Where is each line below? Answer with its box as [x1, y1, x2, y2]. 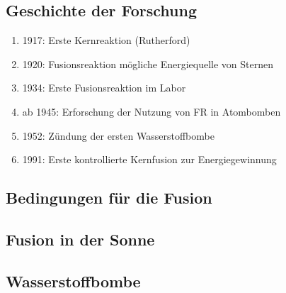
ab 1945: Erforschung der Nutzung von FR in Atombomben [22, 104, 281, 118]
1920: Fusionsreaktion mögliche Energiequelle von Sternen [22, 56, 273, 71]
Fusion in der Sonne [6, 228, 155, 250]
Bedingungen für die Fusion [6, 187, 212, 209]
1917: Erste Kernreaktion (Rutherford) [22, 33, 190, 48]
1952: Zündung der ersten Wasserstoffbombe [22, 128, 214, 143]
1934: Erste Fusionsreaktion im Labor [22, 80, 186, 95]
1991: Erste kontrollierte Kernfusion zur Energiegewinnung [22, 152, 277, 167]
